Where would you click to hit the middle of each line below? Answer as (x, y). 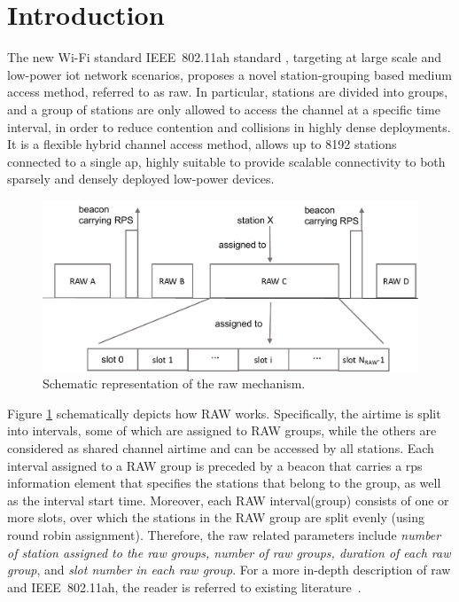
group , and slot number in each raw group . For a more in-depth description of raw (229, 570)
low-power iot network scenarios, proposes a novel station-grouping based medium (229, 74)
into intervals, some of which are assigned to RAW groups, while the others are (222, 430)
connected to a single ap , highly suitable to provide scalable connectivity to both (226, 161)
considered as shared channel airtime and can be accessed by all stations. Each (221, 447)
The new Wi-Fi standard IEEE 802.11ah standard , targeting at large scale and (225, 57)
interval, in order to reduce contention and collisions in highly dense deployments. (229, 126)
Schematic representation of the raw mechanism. (174, 383)
